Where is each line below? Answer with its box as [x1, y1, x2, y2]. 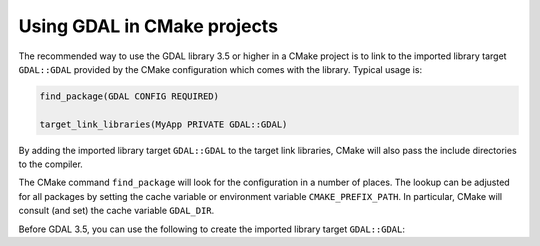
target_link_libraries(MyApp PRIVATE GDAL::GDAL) [39, 118, 288, 130]
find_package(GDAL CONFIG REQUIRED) [39, 90, 220, 102]
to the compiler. [18, 158, 84, 170]
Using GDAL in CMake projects [18, 15, 279, 37]
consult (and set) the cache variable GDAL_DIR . [18, 205, 215, 217]
